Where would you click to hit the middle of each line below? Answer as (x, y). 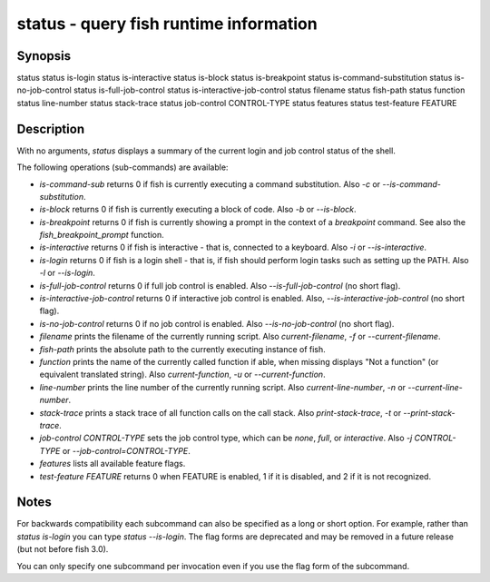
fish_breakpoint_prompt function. (102, 235)
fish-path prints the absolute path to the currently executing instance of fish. (182, 349)
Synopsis (44, 56)
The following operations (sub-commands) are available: (122, 167)
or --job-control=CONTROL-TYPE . (126, 450)
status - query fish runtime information (167, 24)
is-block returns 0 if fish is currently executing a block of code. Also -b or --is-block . (198, 210)
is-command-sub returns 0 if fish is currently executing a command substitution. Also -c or (210, 184)
